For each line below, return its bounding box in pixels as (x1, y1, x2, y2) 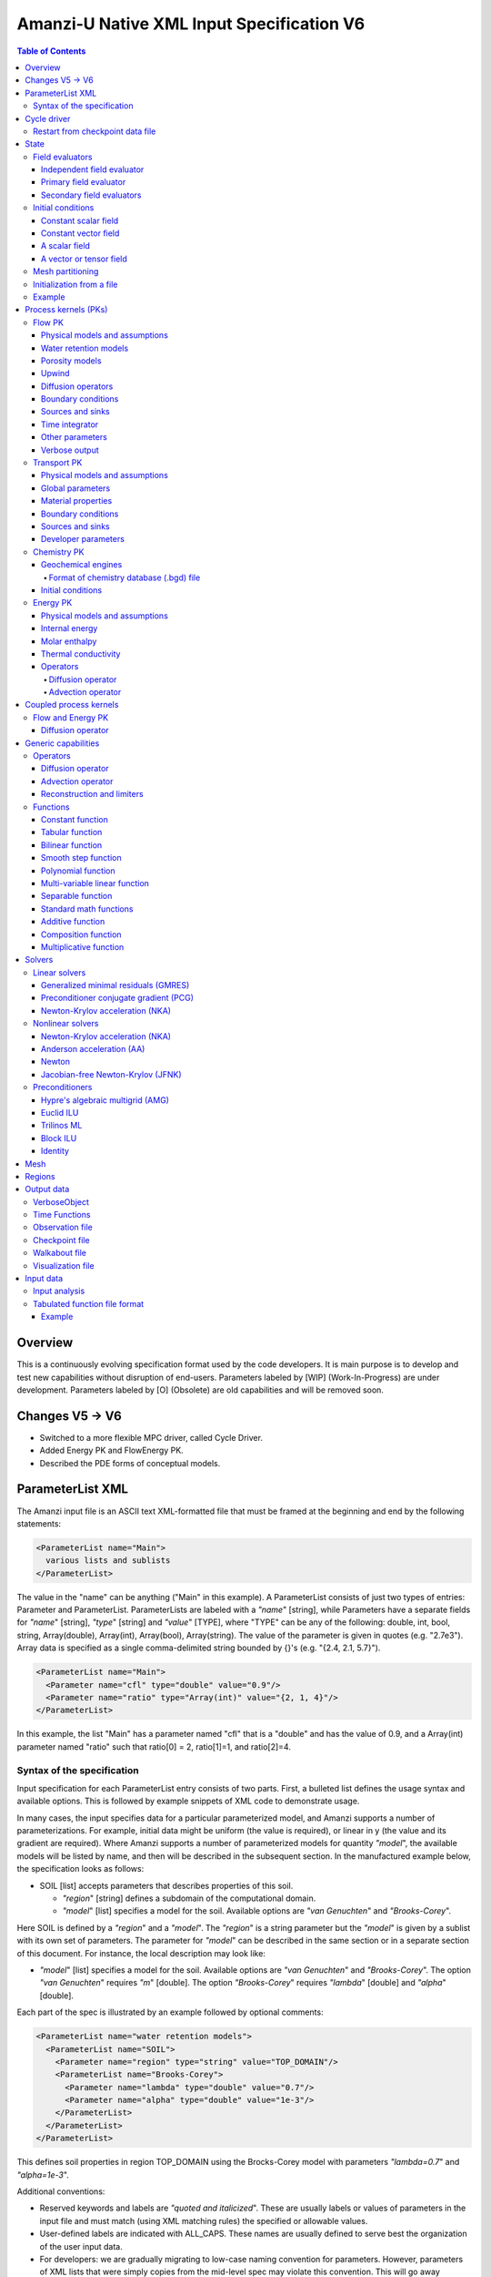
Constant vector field (41, 228, 120, 239)
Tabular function (41, 827, 103, 838)
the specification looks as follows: (16, 1863, 145, 1874)
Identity (41, 1146, 70, 1157)
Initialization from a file (33, 279, 118, 290)
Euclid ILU (41, 1107, 79, 1118)
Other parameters (41, 432, 108, 443)
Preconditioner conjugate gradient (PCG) (41, 993, 195, 1004)
